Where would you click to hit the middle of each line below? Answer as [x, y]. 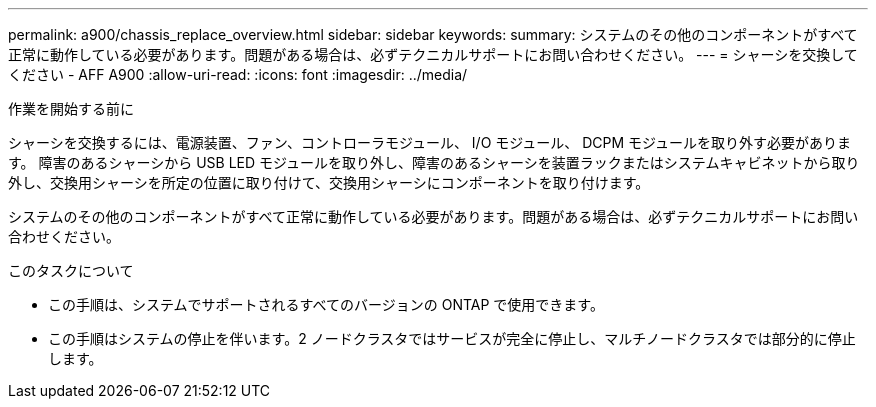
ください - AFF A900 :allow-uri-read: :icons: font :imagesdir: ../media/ [238, 74]
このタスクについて [71, 270]
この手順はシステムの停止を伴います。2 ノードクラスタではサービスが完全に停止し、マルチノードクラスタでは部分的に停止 [452, 338]
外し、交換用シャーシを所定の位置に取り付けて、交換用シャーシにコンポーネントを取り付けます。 [329, 182]
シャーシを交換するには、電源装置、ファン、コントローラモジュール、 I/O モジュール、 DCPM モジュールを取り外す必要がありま [430, 142]
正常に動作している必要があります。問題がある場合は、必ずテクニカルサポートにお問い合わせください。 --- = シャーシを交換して [433, 54]
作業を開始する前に [71, 108]
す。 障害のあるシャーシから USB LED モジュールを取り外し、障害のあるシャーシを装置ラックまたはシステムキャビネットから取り [434, 162]
